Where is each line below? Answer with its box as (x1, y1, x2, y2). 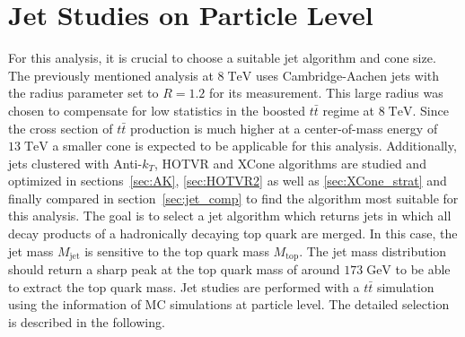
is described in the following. (8, 312, 165, 331)
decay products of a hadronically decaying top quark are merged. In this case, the (8, 224, 458, 243)
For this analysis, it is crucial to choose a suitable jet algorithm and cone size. (8, 48, 436, 67)
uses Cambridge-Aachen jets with (256, 65, 440, 84)
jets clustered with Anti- (8, 153, 143, 172)
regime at (322, 100, 375, 119)
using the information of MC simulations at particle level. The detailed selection (8, 295, 450, 314)
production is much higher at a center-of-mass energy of (129, 118, 438, 137)
